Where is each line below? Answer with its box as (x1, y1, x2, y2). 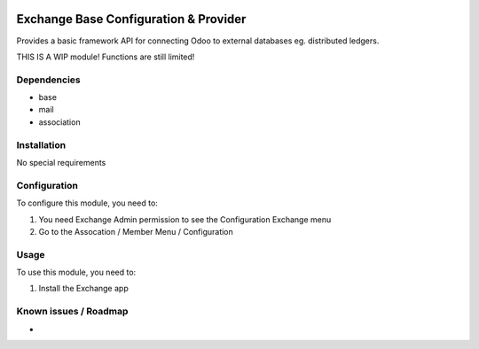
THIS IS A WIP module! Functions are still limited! (16, 51, 195, 62)
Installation (16, 138, 67, 151)
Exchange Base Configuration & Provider (16, 12, 247, 27)
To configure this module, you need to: (16, 198, 159, 208)
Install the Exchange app (38, 283, 129, 294)
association (38, 116, 81, 128)
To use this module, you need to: (16, 267, 137, 278)
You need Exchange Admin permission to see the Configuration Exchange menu (38, 213, 332, 225)
